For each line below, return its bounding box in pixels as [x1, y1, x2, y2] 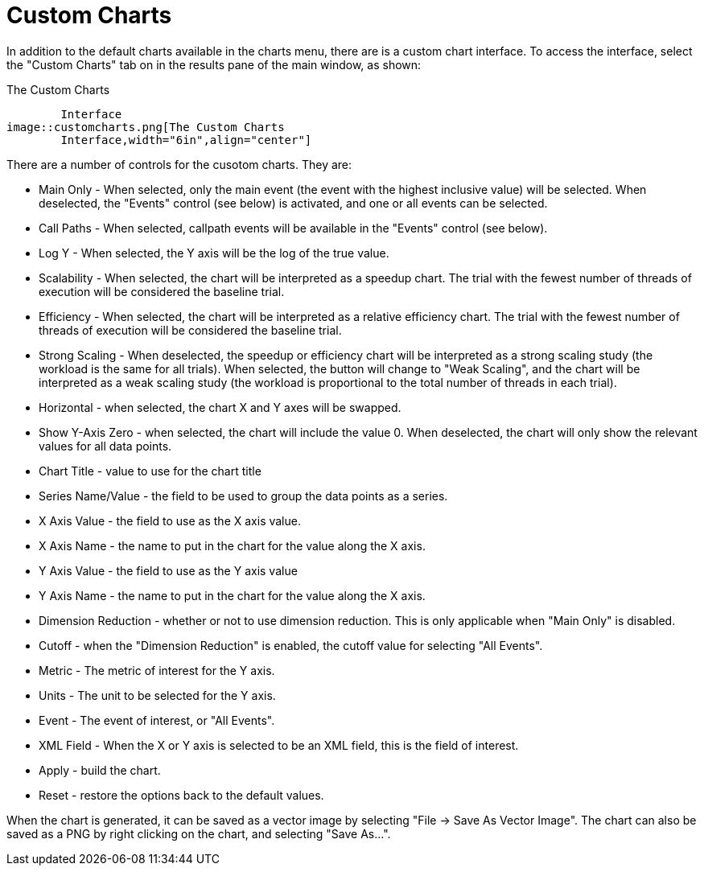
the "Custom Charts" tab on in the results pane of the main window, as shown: [6, 57, 422, 72]
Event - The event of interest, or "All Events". [39, 713, 275, 727]
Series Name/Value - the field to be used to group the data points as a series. [39, 488, 448, 503]
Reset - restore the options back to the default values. [39, 788, 324, 802]
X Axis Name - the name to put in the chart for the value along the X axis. [39, 538, 426, 553]
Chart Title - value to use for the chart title [39, 463, 261, 478]
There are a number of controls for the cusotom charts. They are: [6, 157, 352, 171]
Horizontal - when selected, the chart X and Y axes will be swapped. [39, 400, 401, 414]
